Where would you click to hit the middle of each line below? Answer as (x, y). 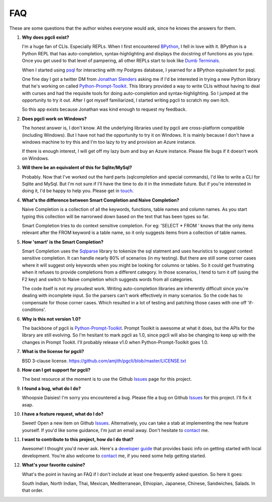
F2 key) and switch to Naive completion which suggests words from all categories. (108, 279)
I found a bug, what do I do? (51, 388)
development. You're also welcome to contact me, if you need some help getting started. (114, 456)
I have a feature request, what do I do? (63, 414)
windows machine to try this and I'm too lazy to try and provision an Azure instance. (109, 142)
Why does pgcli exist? (46, 37)
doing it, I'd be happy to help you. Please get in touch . (78, 191)
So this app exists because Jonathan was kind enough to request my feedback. (104, 109)
